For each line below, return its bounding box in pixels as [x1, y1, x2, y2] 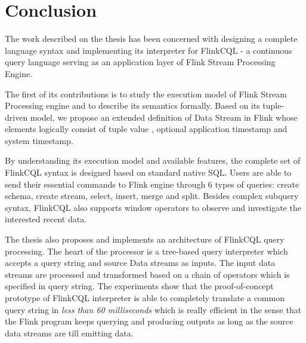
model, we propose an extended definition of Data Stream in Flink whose [30, 111, 298, 123]
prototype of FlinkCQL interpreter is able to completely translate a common [5, 292, 285, 304]
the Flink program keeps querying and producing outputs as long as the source [5, 315, 293, 327]
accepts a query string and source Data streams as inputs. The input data [5, 256, 276, 269]
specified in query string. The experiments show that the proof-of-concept [5, 280, 274, 292]
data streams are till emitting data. [5, 326, 134, 339]
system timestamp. [5, 134, 73, 146]
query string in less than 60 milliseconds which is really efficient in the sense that [5, 303, 302, 316]
